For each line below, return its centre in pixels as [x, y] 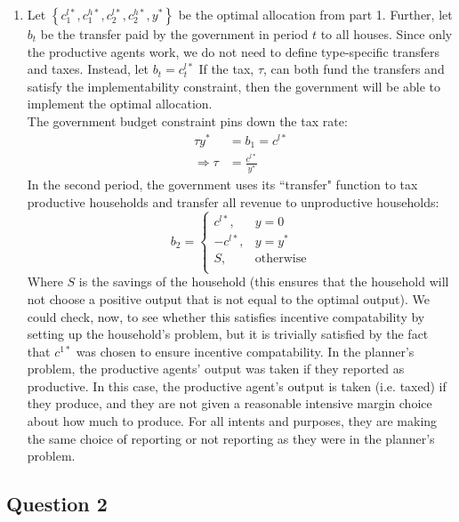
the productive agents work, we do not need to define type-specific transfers [234, 51]
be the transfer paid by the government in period [174, 34]
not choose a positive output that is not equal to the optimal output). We [228, 298]
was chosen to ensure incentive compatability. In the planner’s [245, 351]
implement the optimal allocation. [120, 104]
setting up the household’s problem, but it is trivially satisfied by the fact [228, 334]
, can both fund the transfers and [354, 69]
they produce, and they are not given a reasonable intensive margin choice [229, 403]
